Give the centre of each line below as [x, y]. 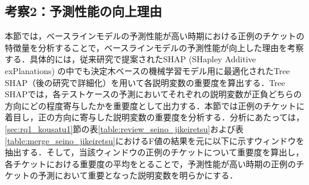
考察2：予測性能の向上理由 [84, 11]
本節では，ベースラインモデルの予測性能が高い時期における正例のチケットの [155, 36]
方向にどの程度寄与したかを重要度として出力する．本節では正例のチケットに [155, 105]
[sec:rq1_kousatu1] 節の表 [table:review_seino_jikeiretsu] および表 [124, 128]
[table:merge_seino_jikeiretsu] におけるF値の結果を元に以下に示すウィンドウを [154, 140]
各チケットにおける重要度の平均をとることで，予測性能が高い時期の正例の [151, 163]
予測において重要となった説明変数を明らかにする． [138, 175]
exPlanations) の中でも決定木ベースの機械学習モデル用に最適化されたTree [147, 70]
